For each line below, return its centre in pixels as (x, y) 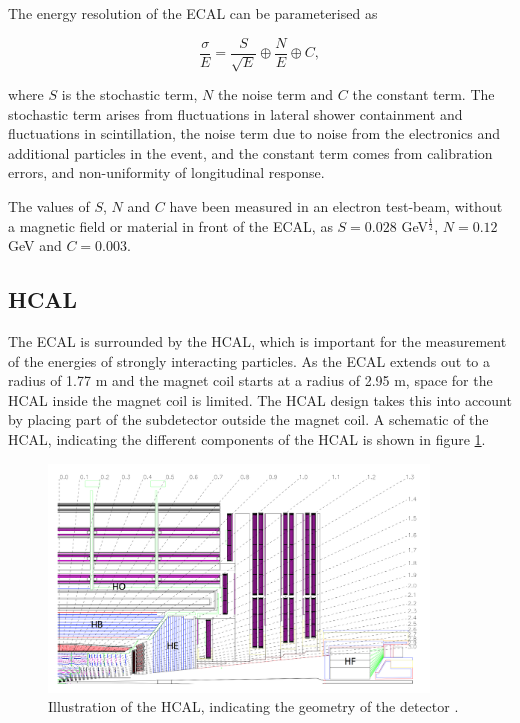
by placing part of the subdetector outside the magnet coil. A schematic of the (248, 419)
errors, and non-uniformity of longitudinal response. (166, 172)
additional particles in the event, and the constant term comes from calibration (250, 152)
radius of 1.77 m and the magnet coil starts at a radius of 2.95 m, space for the (250, 380)
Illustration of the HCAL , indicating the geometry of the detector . (253, 706)
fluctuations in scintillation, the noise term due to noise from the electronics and (254, 133)
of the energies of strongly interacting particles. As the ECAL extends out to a (249, 360)
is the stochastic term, (129, 94)
